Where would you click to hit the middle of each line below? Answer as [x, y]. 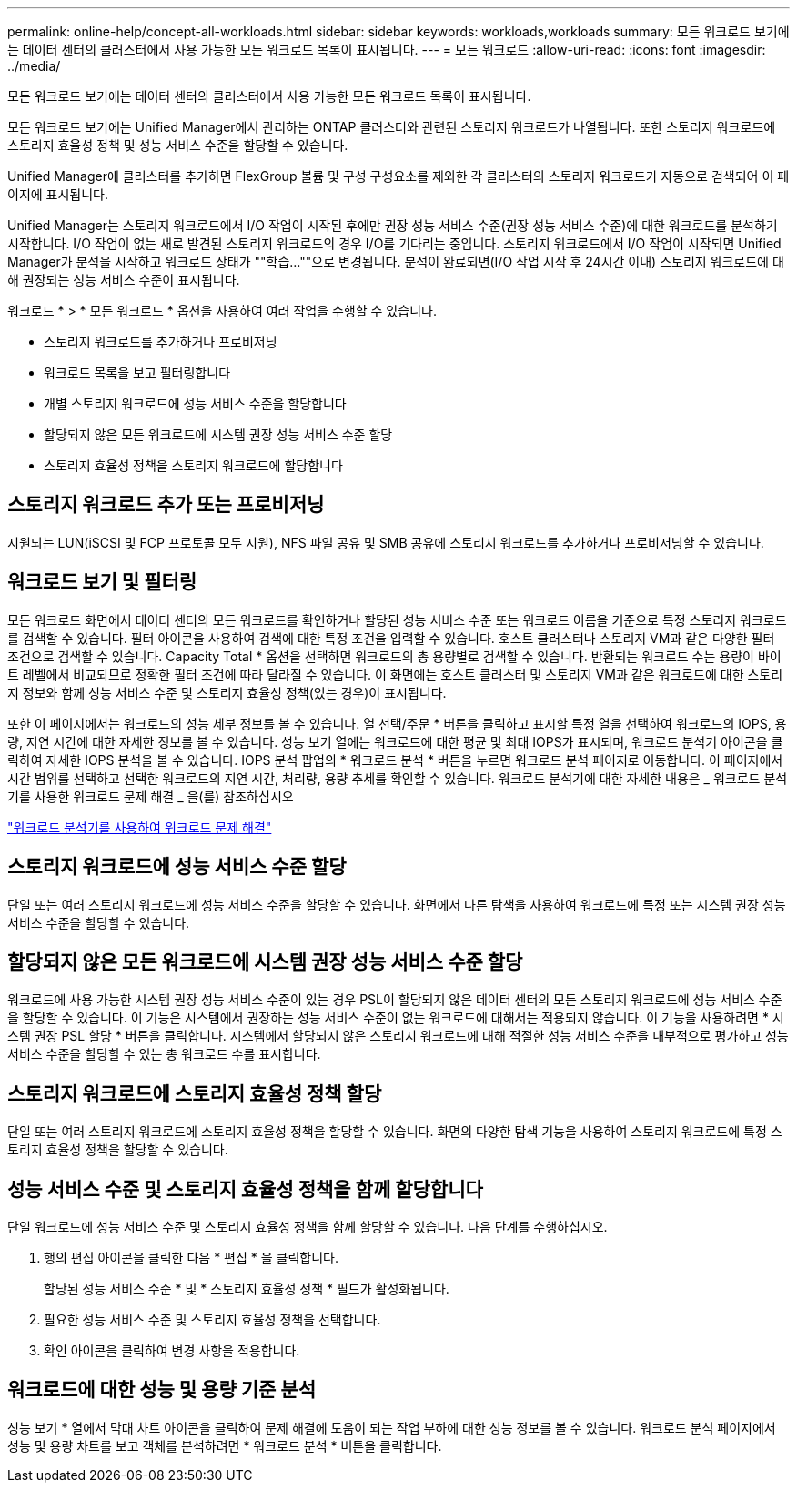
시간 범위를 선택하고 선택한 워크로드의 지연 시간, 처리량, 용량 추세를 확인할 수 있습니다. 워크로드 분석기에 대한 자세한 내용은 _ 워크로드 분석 [398, 778]
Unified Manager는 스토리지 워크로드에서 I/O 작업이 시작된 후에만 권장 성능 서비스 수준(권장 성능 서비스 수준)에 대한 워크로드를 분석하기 [393, 225]
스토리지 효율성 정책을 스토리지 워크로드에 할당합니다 [193, 465]
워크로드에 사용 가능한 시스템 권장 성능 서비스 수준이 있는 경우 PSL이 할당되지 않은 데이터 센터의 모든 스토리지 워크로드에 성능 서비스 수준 [395, 1000]
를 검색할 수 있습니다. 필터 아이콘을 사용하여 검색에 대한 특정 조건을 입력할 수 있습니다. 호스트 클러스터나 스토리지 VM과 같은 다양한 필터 [391, 638]
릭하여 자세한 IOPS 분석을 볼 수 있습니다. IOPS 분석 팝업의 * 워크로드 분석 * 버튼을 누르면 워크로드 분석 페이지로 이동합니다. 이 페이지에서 [395, 760]
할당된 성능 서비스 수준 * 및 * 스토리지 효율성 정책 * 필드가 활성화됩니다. [247, 1289]
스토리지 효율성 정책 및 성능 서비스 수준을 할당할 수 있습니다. [178, 145]
